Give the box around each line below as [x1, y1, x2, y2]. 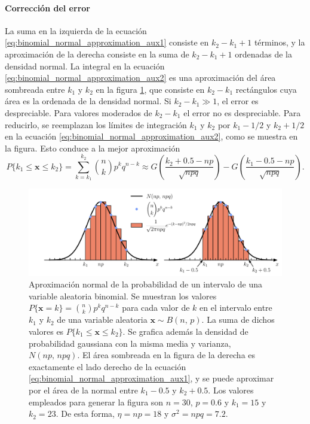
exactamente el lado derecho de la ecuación [29, 360, 186, 372]
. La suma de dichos [201, 313, 275, 326]
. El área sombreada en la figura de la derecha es [77, 349, 256, 361]
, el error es [217, 95, 259, 107]
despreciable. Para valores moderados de [5, 106, 152, 119]
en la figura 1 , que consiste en [96, 83, 205, 95]
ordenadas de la [235, 47, 292, 60]
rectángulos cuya [235, 83, 297, 95]
